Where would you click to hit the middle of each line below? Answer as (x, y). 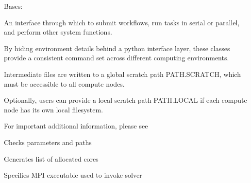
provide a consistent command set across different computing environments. (117, 58)
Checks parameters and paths (48, 142)
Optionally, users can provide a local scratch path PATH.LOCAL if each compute (125, 100)
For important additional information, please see (76, 126)
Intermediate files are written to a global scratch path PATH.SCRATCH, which (122, 74)
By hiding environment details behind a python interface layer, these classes (117, 48)
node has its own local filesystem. (54, 109)
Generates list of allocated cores (51, 158)
